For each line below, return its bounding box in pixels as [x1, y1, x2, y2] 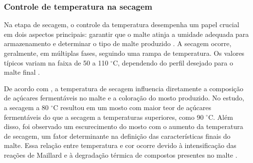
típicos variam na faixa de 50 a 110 [4, 57, 108, 67]
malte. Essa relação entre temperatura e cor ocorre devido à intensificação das [4, 140, 236, 150]
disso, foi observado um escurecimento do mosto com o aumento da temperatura [4, 121, 243, 131]
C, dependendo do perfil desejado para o [112, 57, 234, 67]
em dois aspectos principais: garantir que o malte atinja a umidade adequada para [4, 29, 249, 39]
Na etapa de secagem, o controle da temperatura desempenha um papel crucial [4, 19, 239, 30]
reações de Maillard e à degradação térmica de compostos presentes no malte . [4, 149, 237, 160]
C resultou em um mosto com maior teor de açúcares [53, 102, 211, 112]
